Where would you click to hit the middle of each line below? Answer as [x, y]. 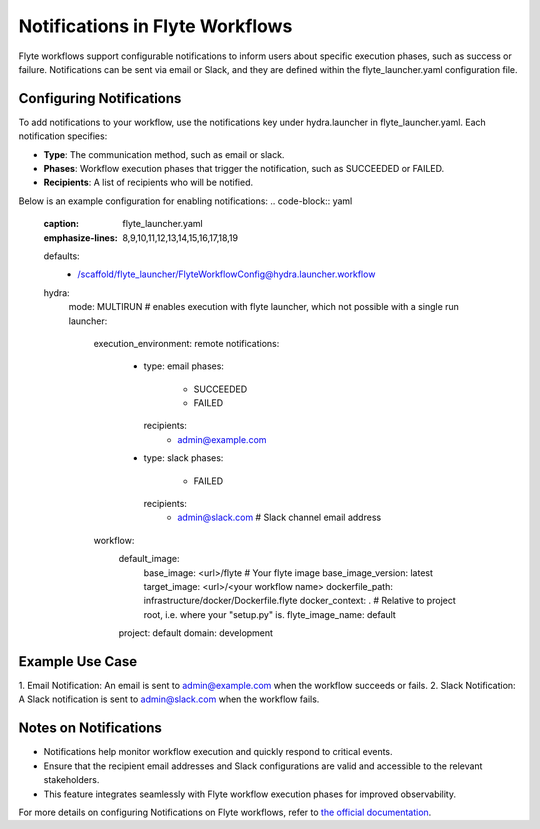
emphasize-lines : [81, 237]
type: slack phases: [183, 458]
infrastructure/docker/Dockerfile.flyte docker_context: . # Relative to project [300, 601]
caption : [61, 224]
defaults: [61, 256]
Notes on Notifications [90, 728]
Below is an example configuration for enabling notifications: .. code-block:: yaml [185, 201]
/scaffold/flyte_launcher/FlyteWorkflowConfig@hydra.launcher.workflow [226, 274]
